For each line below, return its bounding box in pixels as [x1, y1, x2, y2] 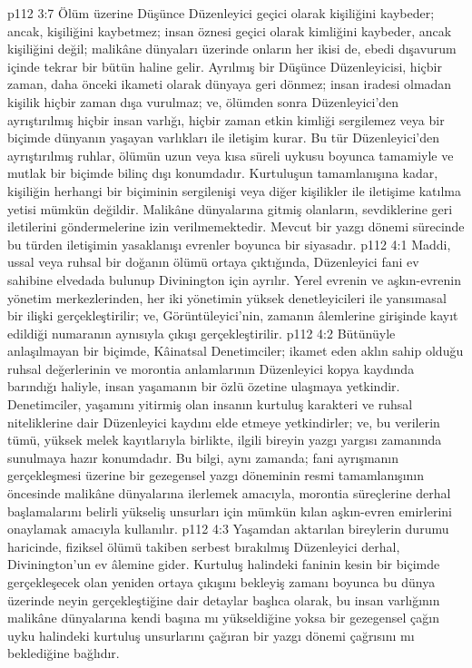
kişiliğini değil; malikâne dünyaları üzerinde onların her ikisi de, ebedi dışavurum [7, 39, 457, 58]
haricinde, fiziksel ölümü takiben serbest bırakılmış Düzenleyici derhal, [7, 536, 400, 555]
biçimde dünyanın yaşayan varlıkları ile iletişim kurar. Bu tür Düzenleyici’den [7, 128, 440, 147]
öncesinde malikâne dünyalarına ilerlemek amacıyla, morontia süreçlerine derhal [7, 484, 451, 503]
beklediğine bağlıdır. [7, 643, 120, 663]
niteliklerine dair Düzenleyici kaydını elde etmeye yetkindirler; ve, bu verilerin [7, 412, 440, 431]
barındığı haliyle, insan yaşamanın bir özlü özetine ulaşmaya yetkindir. [7, 377, 400, 396]
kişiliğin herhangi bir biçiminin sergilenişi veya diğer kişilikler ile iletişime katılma [7, 181, 461, 200]
